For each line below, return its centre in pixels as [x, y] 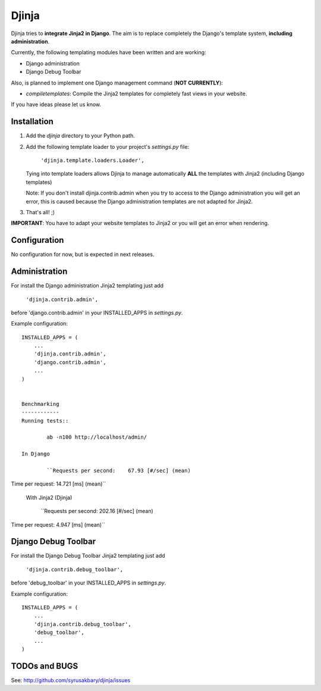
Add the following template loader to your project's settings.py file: [108, 146]
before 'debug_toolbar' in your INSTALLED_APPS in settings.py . [89, 583]
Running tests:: [45, 420]
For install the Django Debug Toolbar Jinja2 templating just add [88, 556]
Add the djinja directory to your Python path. [80, 136]
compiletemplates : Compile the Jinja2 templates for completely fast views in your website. [136, 93]
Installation [32, 122]
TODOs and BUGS [45, 666]
